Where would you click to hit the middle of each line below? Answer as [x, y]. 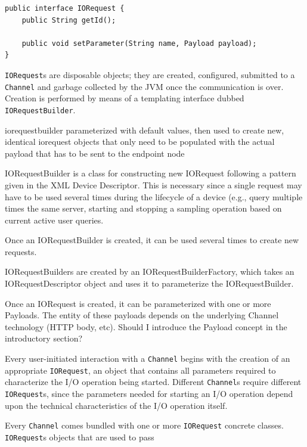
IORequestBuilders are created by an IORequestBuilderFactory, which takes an [150, 271]
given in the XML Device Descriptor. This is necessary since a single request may [153, 184]
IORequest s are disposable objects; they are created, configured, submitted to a [150, 74]
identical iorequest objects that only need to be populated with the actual [140, 142]
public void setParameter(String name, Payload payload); [139, 43]
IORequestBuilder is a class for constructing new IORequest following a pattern [151, 173]
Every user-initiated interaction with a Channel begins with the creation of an [148, 358]
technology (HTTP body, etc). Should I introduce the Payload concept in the [146, 326]
